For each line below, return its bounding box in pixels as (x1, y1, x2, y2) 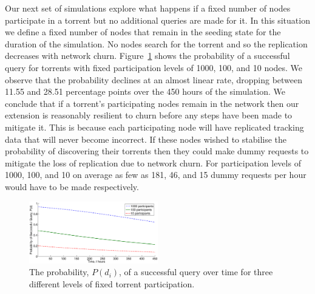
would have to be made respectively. (5, 180, 139, 193)
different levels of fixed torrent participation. (29, 277, 195, 290)
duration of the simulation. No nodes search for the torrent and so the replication (5, 37, 308, 50)
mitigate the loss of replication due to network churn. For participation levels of (5, 156, 301, 169)
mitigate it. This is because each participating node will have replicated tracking (5, 120, 304, 133)
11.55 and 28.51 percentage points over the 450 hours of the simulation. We (5, 85, 285, 98)
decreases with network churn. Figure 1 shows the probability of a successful (5, 49, 290, 62)
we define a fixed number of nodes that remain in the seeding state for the (5, 26, 281, 38)
